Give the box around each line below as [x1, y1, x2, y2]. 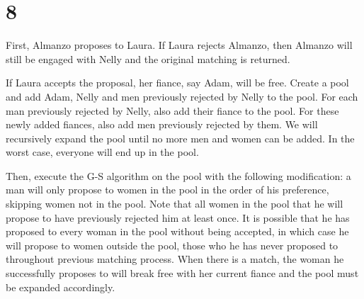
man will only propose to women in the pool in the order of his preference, [6, 182, 329, 197]
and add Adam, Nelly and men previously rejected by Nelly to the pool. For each [6, 89, 358, 103]
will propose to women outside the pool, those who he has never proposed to [6, 237, 339, 252]
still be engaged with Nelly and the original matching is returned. [6, 51, 290, 66]
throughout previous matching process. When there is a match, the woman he [6, 252, 344, 266]
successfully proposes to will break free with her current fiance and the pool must [6, 266, 359, 281]
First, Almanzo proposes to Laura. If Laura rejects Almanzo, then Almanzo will [6, 38, 353, 52]
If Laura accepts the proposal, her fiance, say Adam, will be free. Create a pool [6, 75, 349, 90]
